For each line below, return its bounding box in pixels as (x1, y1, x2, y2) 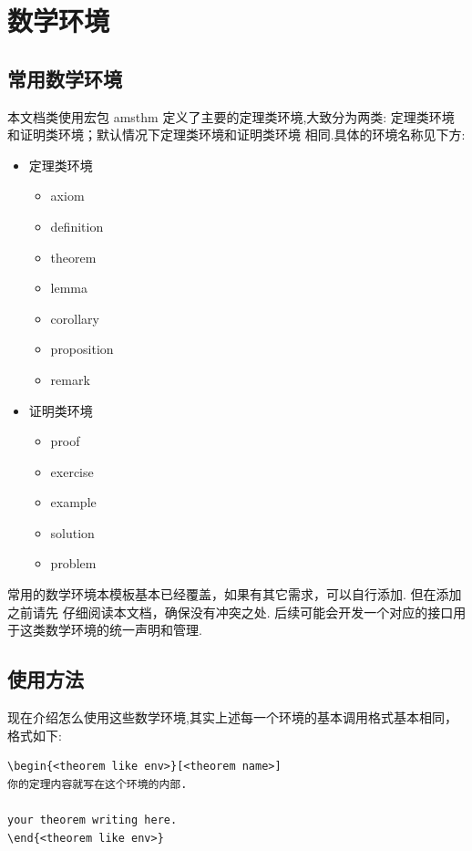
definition (50, 216, 104, 235)
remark (50, 369, 90, 389)
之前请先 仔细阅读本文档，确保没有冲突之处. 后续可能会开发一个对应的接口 (7, 602, 454, 621)
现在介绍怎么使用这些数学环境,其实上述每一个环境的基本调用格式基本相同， (7, 708, 457, 727)
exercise (50, 462, 94, 481)
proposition (50, 339, 114, 358)
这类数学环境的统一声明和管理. (19, 620, 202, 639)
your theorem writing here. (7, 814, 178, 827)
